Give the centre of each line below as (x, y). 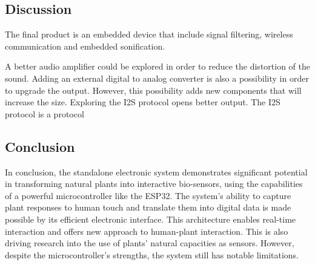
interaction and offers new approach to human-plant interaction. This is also (147, 231)
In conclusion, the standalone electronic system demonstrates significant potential (156, 172)
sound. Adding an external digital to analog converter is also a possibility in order (157, 78)
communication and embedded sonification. (85, 46)
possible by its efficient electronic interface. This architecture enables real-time (151, 219)
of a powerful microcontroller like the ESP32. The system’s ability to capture (148, 195)
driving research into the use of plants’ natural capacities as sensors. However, (150, 243)
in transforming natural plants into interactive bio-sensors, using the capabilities (154, 184)
